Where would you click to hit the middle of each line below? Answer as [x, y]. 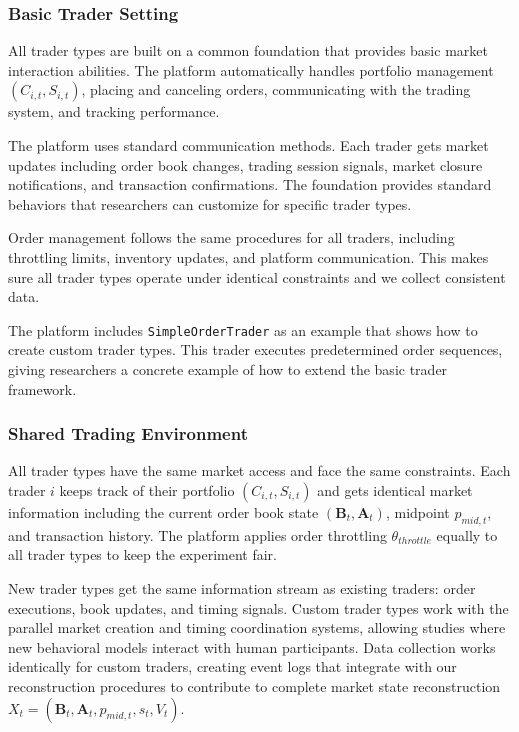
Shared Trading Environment [128, 433]
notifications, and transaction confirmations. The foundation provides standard [250, 184]
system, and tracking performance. [114, 111]
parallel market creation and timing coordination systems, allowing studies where [257, 627]
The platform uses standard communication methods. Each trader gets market [248, 145]
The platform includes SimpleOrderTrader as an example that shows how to [243, 329]
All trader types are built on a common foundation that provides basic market [248, 50]
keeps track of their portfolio [147, 490]
